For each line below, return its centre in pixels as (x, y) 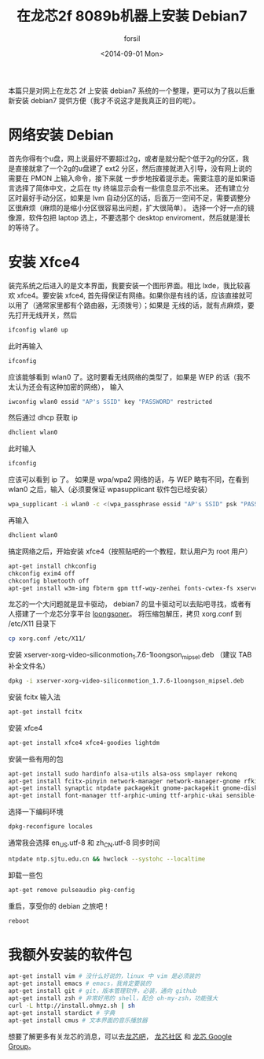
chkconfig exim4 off (42, 573)
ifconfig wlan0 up (38, 330)
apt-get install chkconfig (52, 566)
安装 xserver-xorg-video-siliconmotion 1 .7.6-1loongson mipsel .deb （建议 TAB (130, 656)
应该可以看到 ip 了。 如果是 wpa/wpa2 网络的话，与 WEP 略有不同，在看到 (129, 480)
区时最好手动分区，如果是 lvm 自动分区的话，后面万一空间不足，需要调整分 (130, 198)
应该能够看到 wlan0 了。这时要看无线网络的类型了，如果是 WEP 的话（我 (126, 377)
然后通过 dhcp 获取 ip (43, 417)
